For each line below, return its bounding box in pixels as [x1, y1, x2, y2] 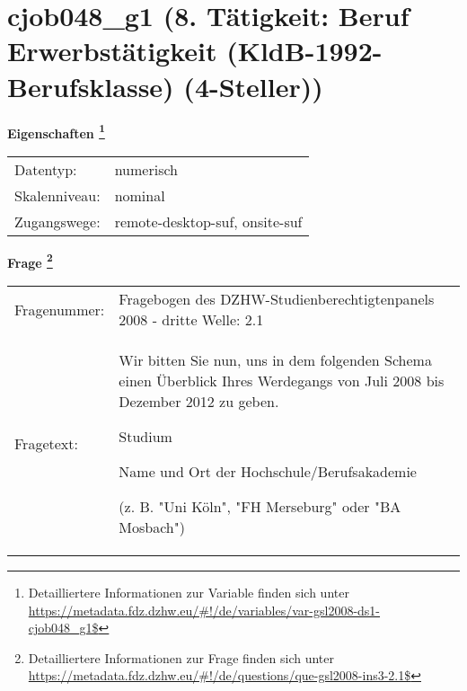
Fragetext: [14, 433, 78, 454]
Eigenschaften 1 [7, 120, 105, 142]
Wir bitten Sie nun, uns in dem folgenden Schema [119, 350, 432, 370]
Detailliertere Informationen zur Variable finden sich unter [28, 583, 349, 601]
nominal [114, 184, 165, 206]
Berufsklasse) [7, 67, 174, 104]
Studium [119, 426, 172, 447]
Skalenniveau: [14, 184, 101, 206]
